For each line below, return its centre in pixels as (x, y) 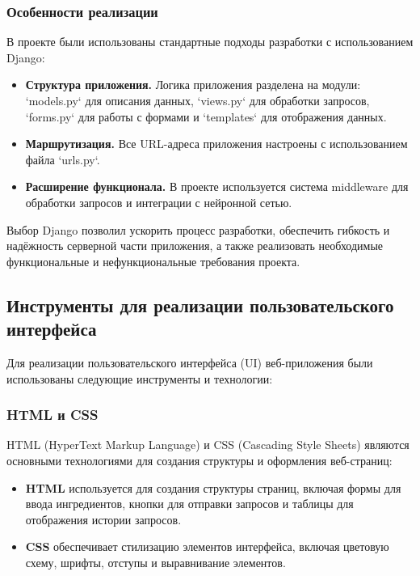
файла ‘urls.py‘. (63, 159)
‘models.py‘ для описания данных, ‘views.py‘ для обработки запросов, (197, 100)
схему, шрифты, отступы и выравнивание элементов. (155, 562)
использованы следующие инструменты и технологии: (140, 378)
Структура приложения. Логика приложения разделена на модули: (193, 85)
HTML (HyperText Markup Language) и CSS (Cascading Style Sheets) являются (208, 445)
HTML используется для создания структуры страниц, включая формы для (213, 487)
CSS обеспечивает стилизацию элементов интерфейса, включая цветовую (207, 546)
